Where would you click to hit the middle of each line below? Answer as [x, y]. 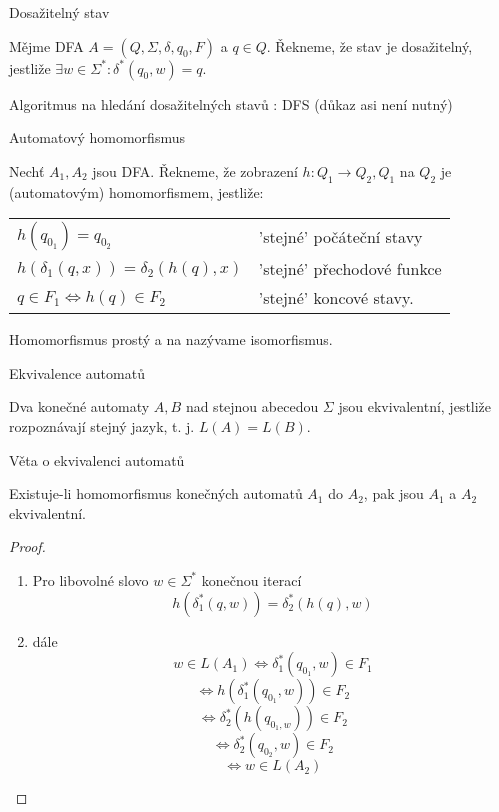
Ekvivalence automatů [77, 372]
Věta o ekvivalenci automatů [97, 459]
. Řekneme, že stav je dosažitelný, [369, 45]
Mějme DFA [46, 45]
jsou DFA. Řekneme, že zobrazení [195, 170]
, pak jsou [393, 493]
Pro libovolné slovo [90, 579]
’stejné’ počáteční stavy [340, 236]
